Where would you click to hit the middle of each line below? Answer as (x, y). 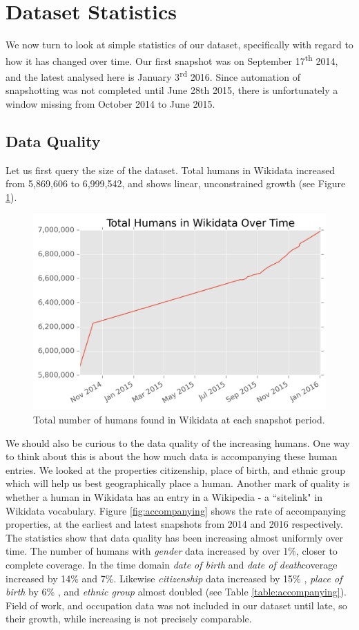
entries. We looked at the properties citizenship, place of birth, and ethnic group (176, 469)
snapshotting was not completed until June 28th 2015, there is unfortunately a (172, 90)
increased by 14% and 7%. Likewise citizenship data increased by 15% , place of (174, 578)
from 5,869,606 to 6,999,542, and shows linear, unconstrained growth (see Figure (176, 183)
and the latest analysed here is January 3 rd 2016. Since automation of (153, 75)
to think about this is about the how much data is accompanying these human (172, 456)
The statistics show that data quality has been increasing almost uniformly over (175, 537)
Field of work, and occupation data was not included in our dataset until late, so (176, 605)
